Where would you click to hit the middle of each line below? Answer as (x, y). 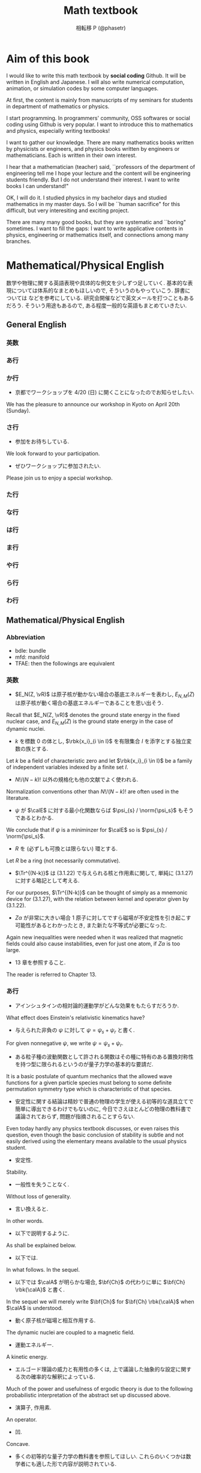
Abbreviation (25, 638)
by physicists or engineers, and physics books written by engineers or (93, 148)
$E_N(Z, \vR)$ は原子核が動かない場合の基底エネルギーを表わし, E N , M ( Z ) (105, 695)
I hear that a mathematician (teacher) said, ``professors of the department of (101, 166)
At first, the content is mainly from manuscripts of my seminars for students (100, 100)
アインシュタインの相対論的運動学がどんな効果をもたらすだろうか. (97, 1005)
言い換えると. (31, 1209)
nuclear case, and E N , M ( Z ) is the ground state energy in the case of (90, 722)
